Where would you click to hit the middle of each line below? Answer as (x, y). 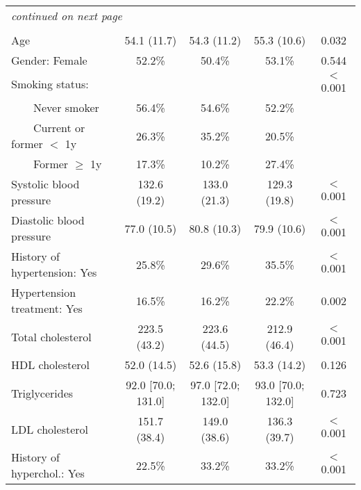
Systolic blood (45, 184)
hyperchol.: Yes (48, 473)
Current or (59, 128)
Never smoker (66, 107)
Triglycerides (42, 393)
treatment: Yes (47, 308)
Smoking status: (50, 84)
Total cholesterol (51, 336)
